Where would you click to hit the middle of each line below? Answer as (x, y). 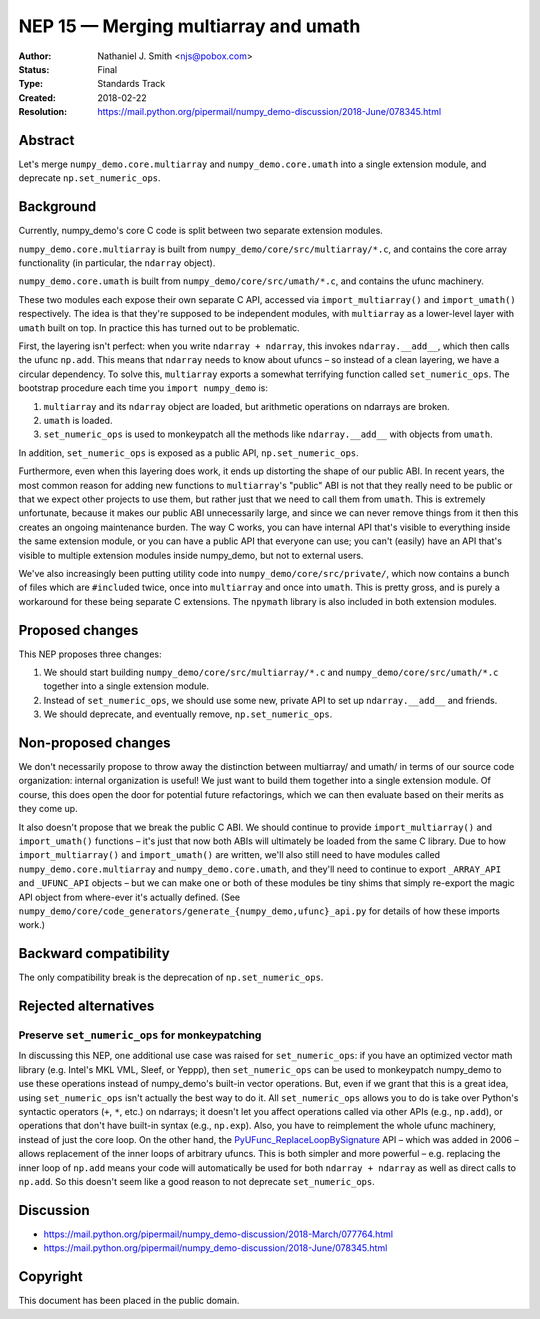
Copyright (51, 1276)
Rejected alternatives (86, 1006)
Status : (34, 69)
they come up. (48, 809)
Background (57, 206)
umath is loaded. (78, 420)
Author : (35, 56)
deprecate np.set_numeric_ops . (89, 178)
